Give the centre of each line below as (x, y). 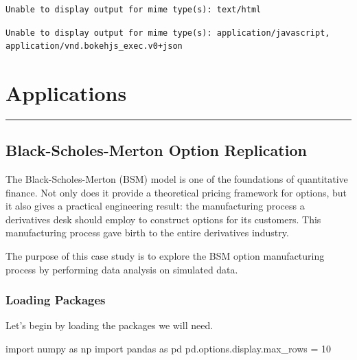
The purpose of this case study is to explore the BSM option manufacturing (165, 256)
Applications (66, 92)
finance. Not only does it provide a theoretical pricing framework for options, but (176, 192)
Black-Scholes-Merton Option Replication (156, 150)
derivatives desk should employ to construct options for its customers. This (163, 219)
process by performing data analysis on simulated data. (122, 269)
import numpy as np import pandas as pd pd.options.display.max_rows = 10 (169, 349)
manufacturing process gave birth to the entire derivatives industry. (147, 233)
